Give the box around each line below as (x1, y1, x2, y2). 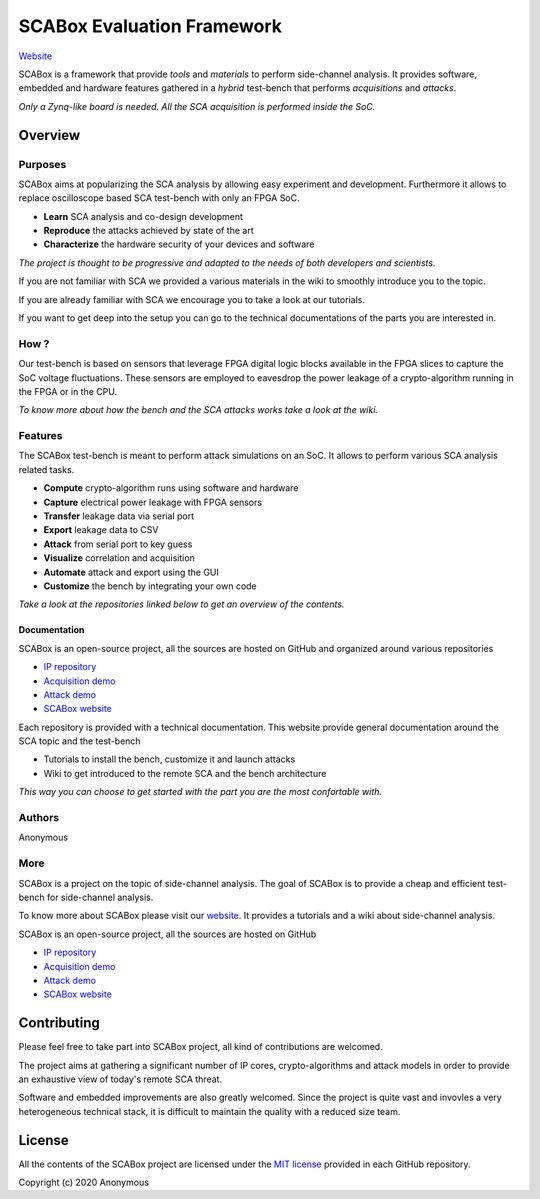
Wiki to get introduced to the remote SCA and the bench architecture (43, 767, 327, 779)
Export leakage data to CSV (43, 524, 159, 536)
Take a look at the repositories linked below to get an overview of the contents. (18, 598, 345, 610)
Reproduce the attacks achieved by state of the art (43, 225, 254, 237)
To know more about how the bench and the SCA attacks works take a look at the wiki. (18, 404, 379, 416)
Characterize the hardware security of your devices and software (43, 238, 315, 250)
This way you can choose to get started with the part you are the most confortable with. (18, 786, 383, 798)
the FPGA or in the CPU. (18, 385, 118, 397)
